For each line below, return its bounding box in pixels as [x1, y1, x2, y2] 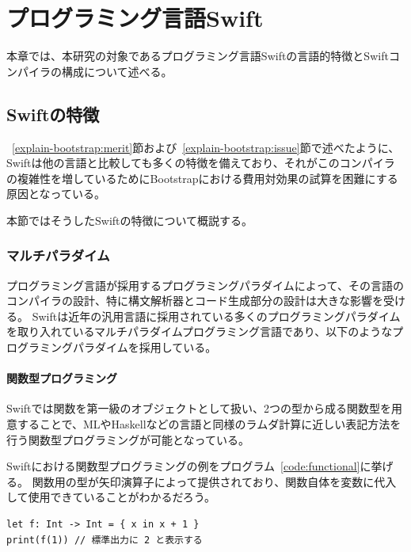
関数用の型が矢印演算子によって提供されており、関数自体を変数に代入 [32, 473, 397, 489]
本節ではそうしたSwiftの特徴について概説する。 [6, 211, 253, 228]
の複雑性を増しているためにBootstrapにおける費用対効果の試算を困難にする [6, 169, 398, 186]
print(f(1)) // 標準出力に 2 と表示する [6, 534, 203, 546]
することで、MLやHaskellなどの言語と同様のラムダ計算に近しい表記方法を [17, 416, 401, 432]
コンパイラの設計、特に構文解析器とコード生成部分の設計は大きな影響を [6, 292, 383, 309]
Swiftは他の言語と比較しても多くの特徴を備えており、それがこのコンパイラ [6, 154, 395, 171]
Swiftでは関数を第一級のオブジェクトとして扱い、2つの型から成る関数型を [6, 400, 392, 417]
